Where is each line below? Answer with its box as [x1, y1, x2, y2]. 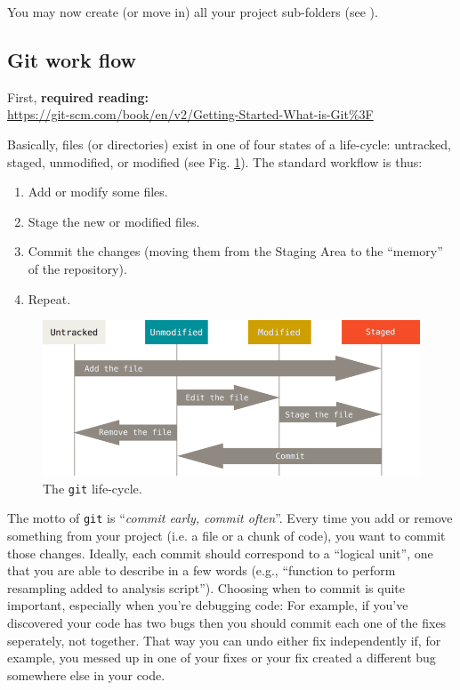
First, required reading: [7, 87, 149, 106]
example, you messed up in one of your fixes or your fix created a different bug [7, 648, 436, 667]
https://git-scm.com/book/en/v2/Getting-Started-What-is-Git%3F [7, 105, 374, 124]
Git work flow [7, 45, 136, 73]
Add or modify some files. [28, 182, 168, 201]
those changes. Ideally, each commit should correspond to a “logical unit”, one [7, 543, 433, 562]
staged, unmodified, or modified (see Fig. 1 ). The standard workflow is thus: [7, 152, 423, 171]
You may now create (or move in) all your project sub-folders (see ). [7, 3, 378, 20]
